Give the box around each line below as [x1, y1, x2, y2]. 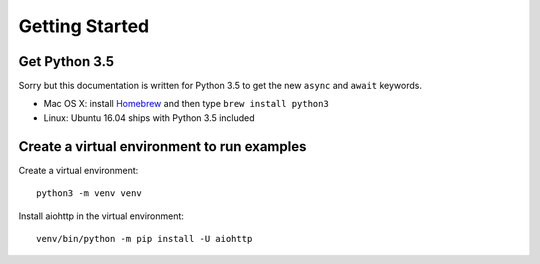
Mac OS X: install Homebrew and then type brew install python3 [43, 98, 329, 110]
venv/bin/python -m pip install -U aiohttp [36, 233, 253, 244]
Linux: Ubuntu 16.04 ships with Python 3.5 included [43, 111, 255, 124]
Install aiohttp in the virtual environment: [18, 210, 185, 222]
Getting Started [18, 15, 150, 37]
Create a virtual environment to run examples [18, 138, 307, 155]
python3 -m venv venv [36, 188, 142, 199]
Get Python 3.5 [18, 53, 115, 70]
